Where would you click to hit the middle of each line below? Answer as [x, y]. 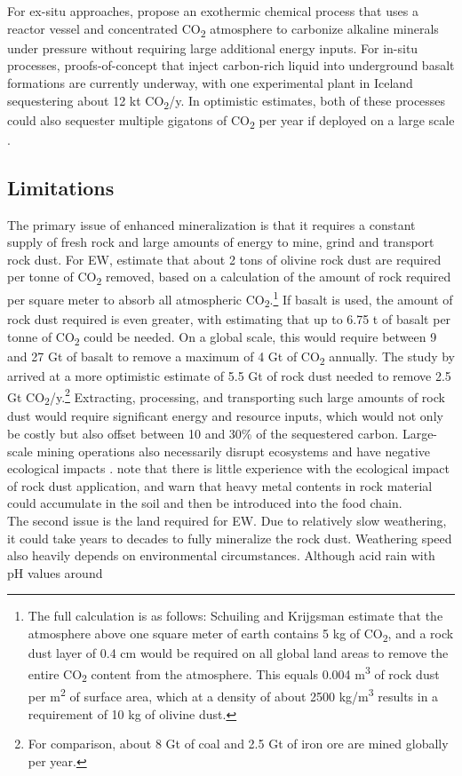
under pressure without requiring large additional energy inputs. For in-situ [213, 48]
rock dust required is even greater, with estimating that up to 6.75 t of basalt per [229, 319]
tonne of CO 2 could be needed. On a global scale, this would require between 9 [222, 337]
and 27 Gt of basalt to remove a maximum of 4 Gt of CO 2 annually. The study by [231, 357]
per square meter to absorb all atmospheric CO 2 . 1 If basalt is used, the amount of [230, 299]
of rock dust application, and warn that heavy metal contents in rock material [220, 485]
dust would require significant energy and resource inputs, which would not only [225, 416]
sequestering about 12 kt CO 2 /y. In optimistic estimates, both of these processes [227, 101]
